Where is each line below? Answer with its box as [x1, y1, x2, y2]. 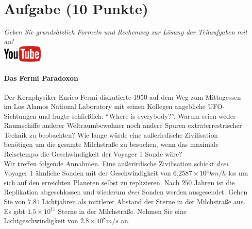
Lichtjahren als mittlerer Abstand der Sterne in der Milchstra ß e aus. [42, 196, 246, 207]
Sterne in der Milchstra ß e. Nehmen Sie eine [58, 206, 187, 216]
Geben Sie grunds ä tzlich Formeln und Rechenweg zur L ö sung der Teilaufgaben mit [4, 27, 247, 37]
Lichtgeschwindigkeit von [4, 215, 78, 226]
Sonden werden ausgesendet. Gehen [142, 187, 248, 197]
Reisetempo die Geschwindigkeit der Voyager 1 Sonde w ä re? [4, 149, 182, 159]
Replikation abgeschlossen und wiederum [4, 187, 126, 197]
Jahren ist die [194, 177, 235, 187]
